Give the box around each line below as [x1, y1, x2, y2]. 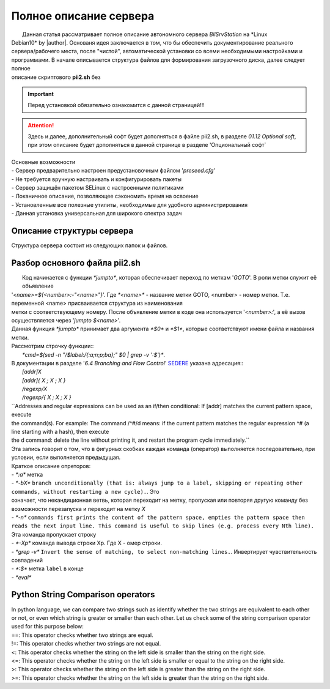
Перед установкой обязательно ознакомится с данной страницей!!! [28, 102, 205, 109]
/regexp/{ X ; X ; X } [22, 393, 71, 401]
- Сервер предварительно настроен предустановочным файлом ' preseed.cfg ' [11, 167, 216, 174]
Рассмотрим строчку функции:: [11, 343, 94, 350]
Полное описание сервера [11, 9, 155, 23]
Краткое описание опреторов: [11, 462, 91, 469]
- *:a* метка [11, 471, 43, 478]
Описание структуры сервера [11, 226, 134, 236]
